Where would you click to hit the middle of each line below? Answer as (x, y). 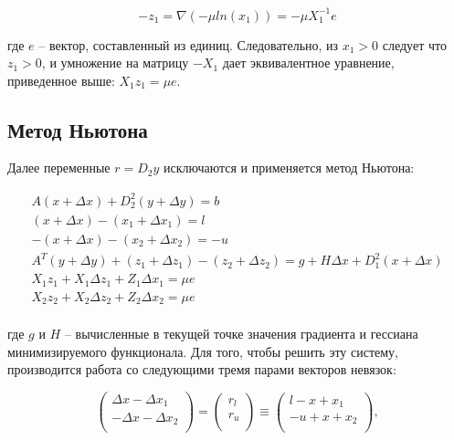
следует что (414, 44)
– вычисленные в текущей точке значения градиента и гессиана (241, 334)
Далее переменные (59, 168)
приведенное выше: (61, 80)
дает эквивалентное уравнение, (308, 63)
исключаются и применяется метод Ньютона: (289, 168)
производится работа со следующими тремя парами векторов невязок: (202, 369)
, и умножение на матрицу (115, 63)
